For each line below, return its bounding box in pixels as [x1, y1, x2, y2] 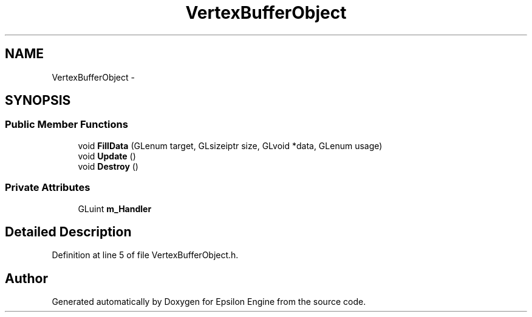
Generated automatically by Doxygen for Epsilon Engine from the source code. [52, 296, 366, 307]
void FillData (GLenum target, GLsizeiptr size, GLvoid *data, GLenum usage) [78, 140, 383, 151]
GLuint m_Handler [78, 203, 152, 214]
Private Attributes [5, 181, 90, 194]
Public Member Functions [5, 118, 128, 131]
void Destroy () [78, 161, 138, 172]
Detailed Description [5, 224, 132, 239]
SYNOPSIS [5, 93, 71, 108]
